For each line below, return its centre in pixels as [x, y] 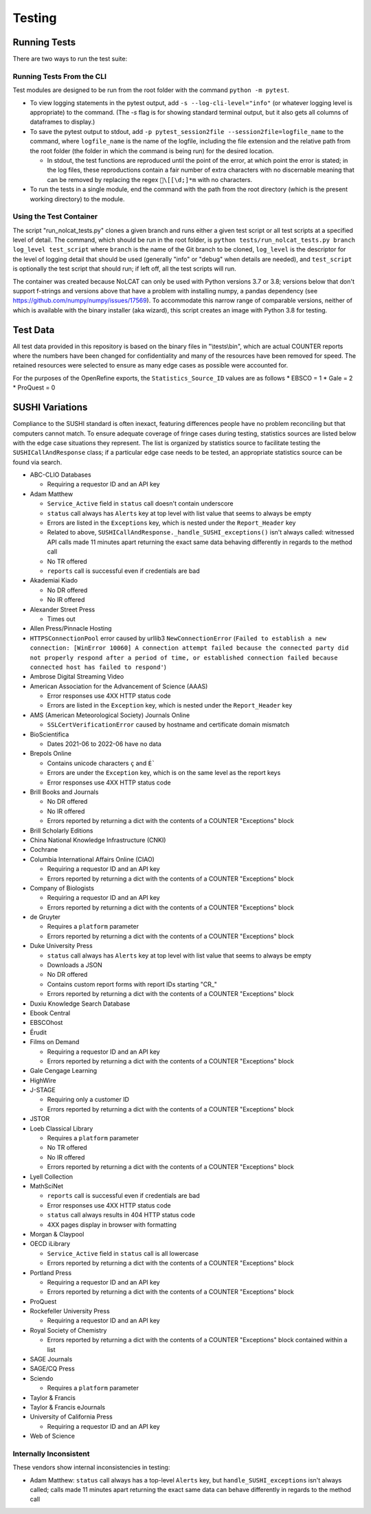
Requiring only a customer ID [88, 1100]
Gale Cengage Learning [64, 1071]
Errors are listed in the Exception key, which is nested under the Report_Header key [170, 705]
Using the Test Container [55, 216]
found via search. [37, 462]
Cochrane [44, 850]
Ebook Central [50, 1013]
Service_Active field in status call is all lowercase [123, 1253]
